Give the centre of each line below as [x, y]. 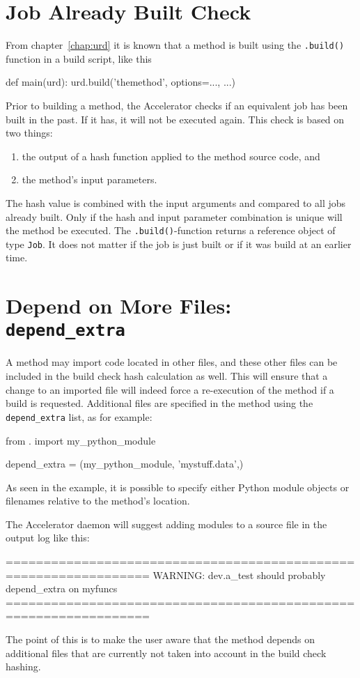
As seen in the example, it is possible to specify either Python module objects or [178, 487]
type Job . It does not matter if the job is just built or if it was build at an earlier [179, 244]
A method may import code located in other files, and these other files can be [172, 362]
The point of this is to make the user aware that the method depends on [161, 639]
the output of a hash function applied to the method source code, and [171, 156]
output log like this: [48, 538]
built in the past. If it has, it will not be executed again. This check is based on [175, 119]
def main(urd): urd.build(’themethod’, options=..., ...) [121, 82]
